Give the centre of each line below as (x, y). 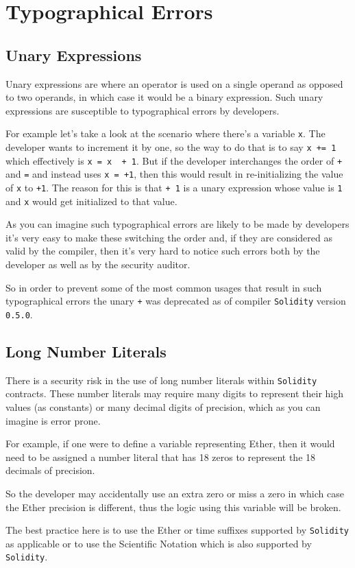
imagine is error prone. (53, 420)
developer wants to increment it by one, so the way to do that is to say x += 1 (171, 147)
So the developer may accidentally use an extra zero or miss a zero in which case (175, 493)
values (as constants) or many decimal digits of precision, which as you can (163, 407)
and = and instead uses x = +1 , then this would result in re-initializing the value (174, 174)
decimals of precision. (50, 470)
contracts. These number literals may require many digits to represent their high (175, 393)
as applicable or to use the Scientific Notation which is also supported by (159, 543)
